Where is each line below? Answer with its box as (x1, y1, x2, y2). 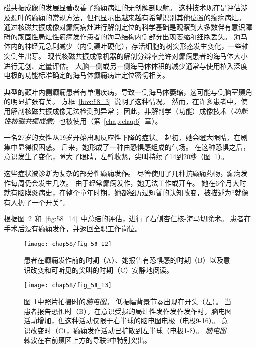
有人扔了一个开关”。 (4, 197, 69, 207)
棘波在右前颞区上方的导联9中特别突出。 (24, 335, 151, 345)
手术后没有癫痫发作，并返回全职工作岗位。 (4, 223, 142, 233)
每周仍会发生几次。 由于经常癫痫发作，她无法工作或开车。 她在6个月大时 (10, 177, 247, 188)
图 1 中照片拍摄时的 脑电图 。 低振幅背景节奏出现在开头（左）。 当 (24, 296, 232, 306)
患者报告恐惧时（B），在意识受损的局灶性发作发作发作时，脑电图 (24, 306, 232, 316)
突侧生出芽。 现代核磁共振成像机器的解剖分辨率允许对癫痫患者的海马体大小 (4, 50, 248, 61)
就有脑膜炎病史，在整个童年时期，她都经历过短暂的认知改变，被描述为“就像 (4, 187, 249, 198)
